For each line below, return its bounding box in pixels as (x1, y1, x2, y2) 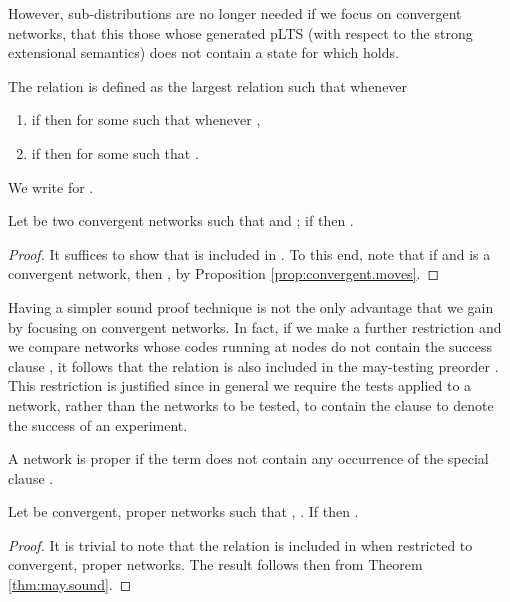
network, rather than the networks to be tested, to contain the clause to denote (8, 394, 494, 415)
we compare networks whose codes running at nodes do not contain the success (8, 336, 492, 357)
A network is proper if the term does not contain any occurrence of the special (8, 448, 489, 469)
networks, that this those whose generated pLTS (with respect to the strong (8, 22, 473, 43)
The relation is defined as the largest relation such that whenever (8, 75, 408, 96)
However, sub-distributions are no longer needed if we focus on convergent (8, 3, 462, 23)
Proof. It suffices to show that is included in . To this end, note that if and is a (8, 243, 491, 264)
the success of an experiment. (8, 414, 188, 435)
